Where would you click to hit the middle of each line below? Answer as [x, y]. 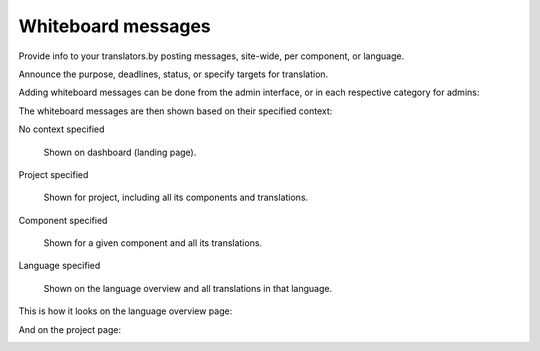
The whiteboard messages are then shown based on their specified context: [175, 111]
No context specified [61, 129]
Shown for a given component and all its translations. [153, 243]
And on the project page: [70, 329]
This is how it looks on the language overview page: [125, 311]
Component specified [63, 220]
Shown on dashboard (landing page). [120, 152]
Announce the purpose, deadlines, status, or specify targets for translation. [173, 74]
